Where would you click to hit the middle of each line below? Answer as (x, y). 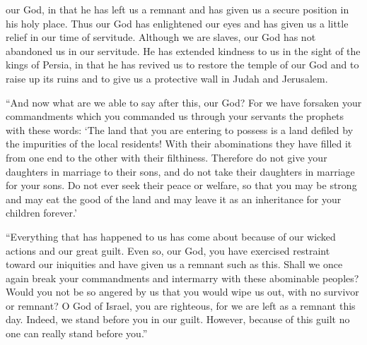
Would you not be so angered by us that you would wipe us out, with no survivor (182, 292)
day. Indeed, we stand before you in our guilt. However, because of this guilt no (178, 319)
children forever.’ (41, 213)
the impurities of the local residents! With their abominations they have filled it (179, 144)
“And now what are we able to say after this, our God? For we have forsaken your (184, 102)
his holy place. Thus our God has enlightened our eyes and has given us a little (177, 23)
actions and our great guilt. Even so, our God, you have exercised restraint (168, 250)
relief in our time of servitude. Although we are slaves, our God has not (161, 37)
